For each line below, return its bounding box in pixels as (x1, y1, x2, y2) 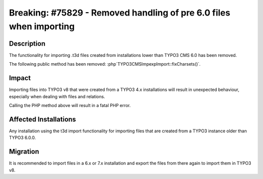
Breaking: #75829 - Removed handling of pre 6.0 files (9, 7, 231, 18)
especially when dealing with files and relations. (9, 93, 105, 99)
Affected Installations (9, 115, 76, 124)
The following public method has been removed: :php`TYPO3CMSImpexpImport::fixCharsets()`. (9, 61, 201, 67)
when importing (9, 21, 75, 32)
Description (9, 39, 46, 48)
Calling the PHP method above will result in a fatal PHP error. (9, 102, 131, 108)
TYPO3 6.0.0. (9, 135, 36, 141)
